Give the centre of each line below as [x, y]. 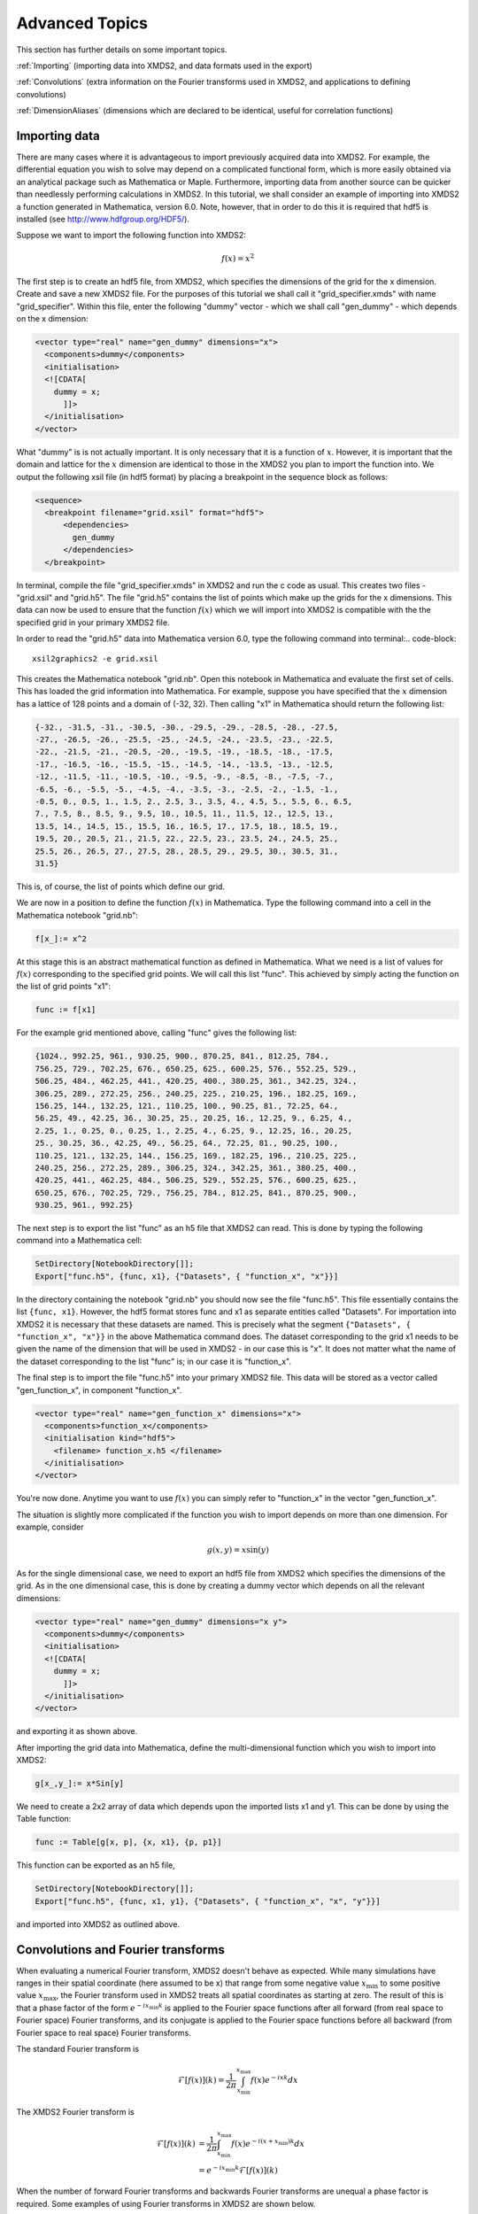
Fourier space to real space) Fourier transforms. [104, 2032]
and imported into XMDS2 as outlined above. [98, 1924]
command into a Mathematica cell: [79, 1241]
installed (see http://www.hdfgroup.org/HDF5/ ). [103, 219]
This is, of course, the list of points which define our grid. [121, 886]
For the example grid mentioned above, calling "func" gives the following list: [157, 1033]
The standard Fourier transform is [78, 2049]
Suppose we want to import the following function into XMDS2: [131, 236]
